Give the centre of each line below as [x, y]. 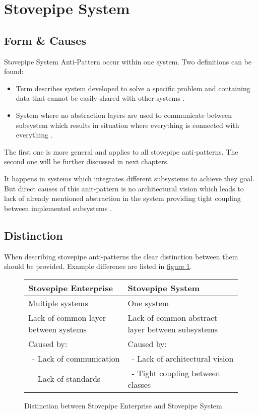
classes [139, 384]
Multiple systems [58, 303]
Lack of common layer [67, 317]
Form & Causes [45, 40]
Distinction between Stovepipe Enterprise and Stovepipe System [123, 405]
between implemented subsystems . [58, 208]
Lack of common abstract [173, 317]
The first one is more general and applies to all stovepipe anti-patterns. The [121, 151]
